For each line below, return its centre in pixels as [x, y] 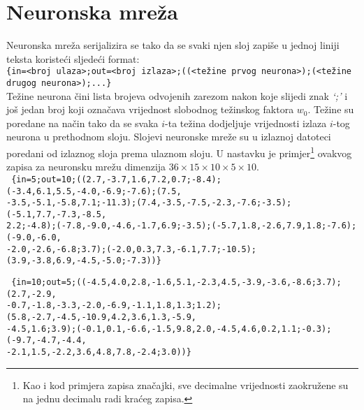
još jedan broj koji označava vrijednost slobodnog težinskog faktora [150, 109]
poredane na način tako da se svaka [82, 123]
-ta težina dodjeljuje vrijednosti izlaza [246, 123]
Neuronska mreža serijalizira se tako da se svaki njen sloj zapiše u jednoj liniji [173, 45]
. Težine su [331, 109]
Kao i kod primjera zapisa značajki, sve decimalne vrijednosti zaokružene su [185, 385]
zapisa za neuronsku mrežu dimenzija [86, 167]
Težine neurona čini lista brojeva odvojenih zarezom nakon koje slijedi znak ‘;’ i [177, 95]
